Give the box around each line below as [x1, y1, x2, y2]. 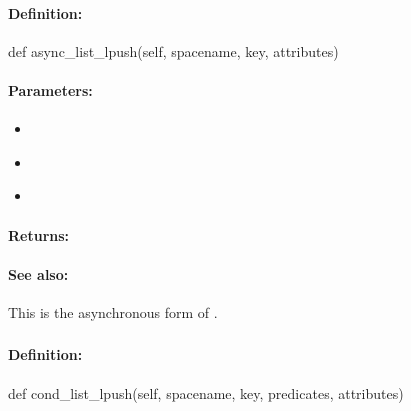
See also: [8, 263, 69, 284]
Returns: [8, 224, 70, 245]
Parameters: [8, 79, 93, 100]
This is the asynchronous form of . [8, 301, 218, 322]
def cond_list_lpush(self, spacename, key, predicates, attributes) [8, 382, 404, 403]
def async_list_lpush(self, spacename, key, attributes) [8, 40, 339, 61]
